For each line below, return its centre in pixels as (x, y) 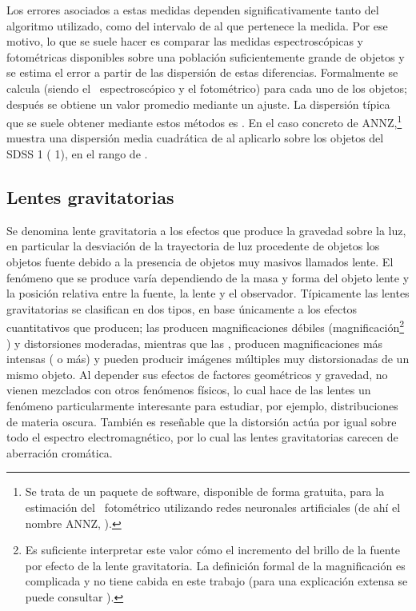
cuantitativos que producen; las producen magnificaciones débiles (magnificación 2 (206, 326)
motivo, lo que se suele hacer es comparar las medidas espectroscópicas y (185, 41)
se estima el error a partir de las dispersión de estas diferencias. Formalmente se (202, 72)
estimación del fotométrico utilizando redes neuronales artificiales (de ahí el (213, 507)
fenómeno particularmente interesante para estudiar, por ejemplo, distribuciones (202, 405)
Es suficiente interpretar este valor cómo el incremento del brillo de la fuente (212, 550)
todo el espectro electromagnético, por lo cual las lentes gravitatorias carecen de (202, 437)
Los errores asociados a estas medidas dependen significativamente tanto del (193, 10)
